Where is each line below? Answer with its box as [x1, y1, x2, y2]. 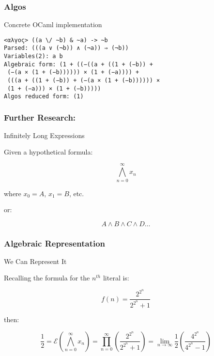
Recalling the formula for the [4, 272, 90, 282]
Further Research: [4, 111, 76, 123]
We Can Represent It [4, 256, 67, 266]
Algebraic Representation [4, 237, 106, 249]
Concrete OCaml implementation [4, 19, 102, 30]
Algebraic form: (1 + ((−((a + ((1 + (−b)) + [4, 61, 153, 68]
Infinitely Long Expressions [4, 130, 85, 140]
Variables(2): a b [4, 53, 63, 60]
